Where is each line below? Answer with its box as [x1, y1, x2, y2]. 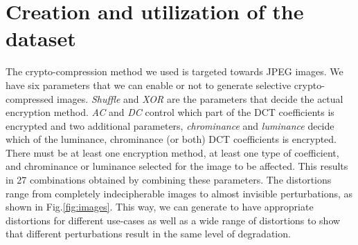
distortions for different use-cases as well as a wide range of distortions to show [6, 213, 341, 227]
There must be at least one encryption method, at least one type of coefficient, [6, 145, 339, 159]
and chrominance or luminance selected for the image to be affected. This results [6, 159, 348, 173]
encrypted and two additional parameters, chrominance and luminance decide [6, 118, 334, 133]
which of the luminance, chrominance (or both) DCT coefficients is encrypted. [6, 132, 337, 146]
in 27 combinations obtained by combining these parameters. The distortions [6, 173, 332, 187]
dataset [6, 24, 76, 52]
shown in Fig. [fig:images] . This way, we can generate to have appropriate [6, 199, 314, 214]
